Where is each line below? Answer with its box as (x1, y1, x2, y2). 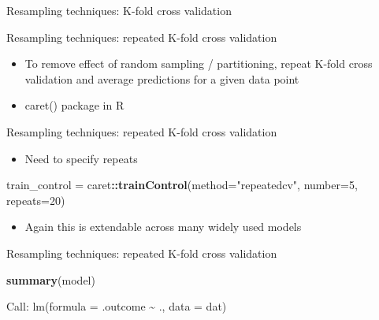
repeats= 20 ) (6, 192, 65, 208)
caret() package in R (24, 97, 124, 113)
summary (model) (6, 271, 95, 288)
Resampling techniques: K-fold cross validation (6, 2, 232, 18)
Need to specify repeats (24, 150, 138, 166)
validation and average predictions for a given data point (24, 70, 299, 87)
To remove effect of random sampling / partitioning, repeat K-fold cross (24, 55, 373, 72)
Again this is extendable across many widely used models (24, 218, 302, 235)
